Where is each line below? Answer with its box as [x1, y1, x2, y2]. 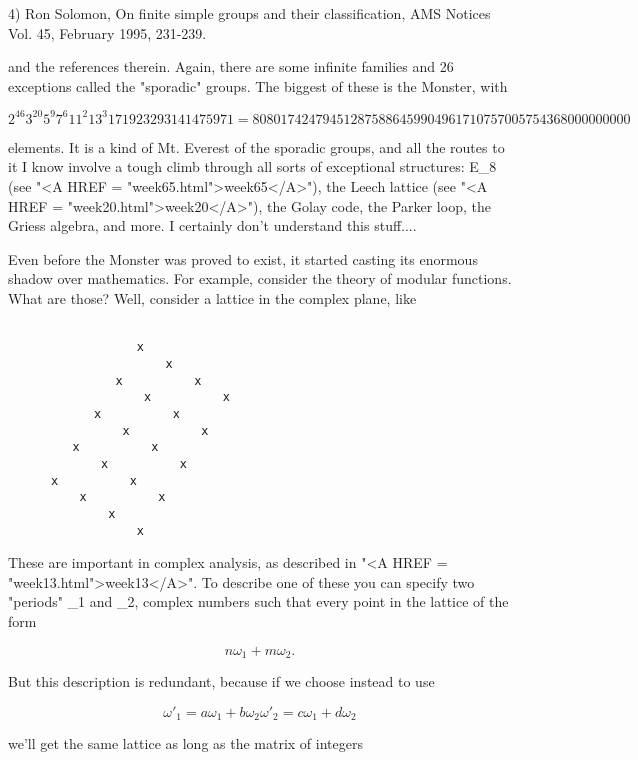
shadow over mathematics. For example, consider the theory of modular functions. [8, 268, 512, 289]
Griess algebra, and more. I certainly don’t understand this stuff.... [8, 215, 417, 236]
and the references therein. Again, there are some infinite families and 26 [8, 56, 454, 77]
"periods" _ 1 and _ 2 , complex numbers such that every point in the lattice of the [8, 591, 509, 612]
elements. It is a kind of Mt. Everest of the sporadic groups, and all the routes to [8, 136, 505, 157]
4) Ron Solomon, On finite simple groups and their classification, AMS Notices [8, 3, 491, 23]
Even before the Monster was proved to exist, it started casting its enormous [8, 248, 478, 269]
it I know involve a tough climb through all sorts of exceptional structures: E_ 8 [8, 156, 497, 177]
